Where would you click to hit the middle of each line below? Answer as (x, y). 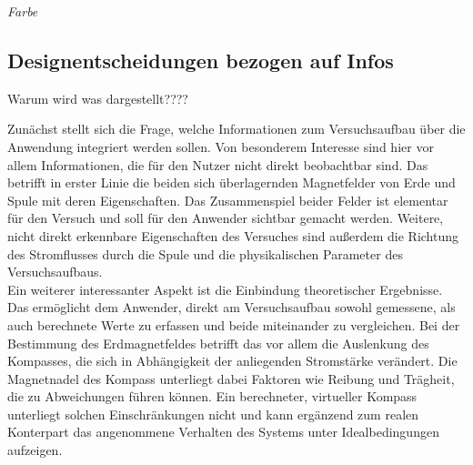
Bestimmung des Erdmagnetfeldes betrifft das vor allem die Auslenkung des (218, 343)
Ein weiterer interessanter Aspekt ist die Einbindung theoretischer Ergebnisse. (225, 289)
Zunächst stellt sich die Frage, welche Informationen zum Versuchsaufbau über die (236, 129)
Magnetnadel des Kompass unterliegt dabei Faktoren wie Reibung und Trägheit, (231, 378)
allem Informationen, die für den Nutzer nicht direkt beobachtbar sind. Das (218, 164)
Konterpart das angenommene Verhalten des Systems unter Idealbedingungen (223, 432)
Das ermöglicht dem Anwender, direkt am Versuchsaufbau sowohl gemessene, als (231, 307)
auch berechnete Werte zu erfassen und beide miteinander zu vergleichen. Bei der (234, 324)
